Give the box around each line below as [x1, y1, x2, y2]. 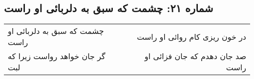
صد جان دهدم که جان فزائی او [145, 50, 246, 62]
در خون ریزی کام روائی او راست [137, 31, 246, 42]
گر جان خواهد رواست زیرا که [8, 50, 106, 62]
